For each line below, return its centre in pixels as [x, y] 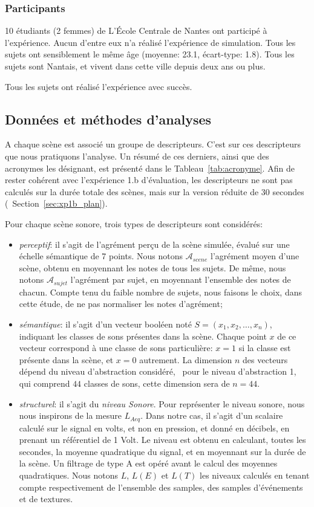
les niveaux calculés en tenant [255, 475]
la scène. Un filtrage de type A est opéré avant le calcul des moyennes [148, 463]
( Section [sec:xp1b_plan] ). [56, 203]
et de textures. [46, 499]
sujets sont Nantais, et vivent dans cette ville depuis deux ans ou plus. [135, 66]
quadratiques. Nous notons [69, 475]
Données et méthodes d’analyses [108, 119]
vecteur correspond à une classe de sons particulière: [116, 348]
